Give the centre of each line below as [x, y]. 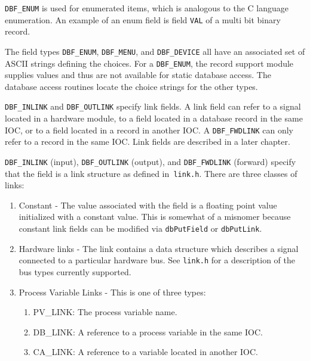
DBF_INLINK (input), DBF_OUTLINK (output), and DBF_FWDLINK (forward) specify [151, 161]
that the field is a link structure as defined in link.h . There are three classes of [151, 173]
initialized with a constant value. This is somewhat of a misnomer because [155, 217]
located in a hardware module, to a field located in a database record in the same [154, 118]
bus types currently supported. [75, 271]
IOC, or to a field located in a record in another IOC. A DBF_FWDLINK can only [149, 130]
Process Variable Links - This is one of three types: [112, 292]
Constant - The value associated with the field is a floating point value [148, 205]
